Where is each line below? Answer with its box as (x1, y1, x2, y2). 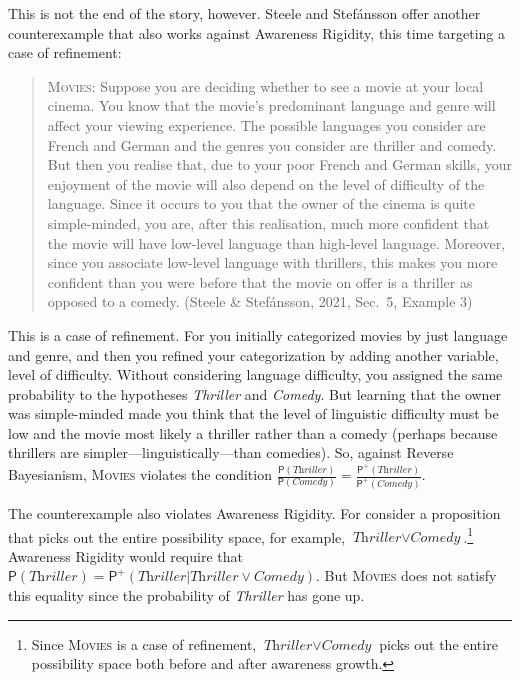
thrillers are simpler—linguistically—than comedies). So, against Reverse (8, 442, 454, 463)
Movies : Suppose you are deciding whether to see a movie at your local (47, 75, 484, 96)
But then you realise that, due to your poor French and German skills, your (47, 154, 512, 175)
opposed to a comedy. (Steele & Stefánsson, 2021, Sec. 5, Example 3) (47, 291, 473, 312)
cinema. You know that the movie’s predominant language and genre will (47, 95, 496, 116)
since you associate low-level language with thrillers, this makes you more (47, 252, 498, 273)
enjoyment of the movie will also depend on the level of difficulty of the (47, 173, 485, 194)
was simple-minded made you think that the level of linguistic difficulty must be (8, 403, 499, 424)
